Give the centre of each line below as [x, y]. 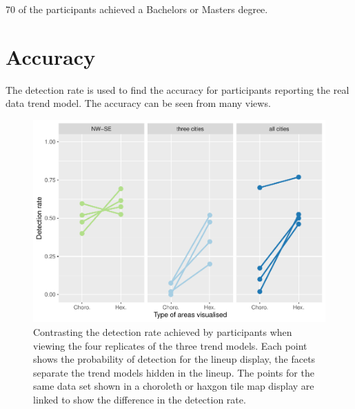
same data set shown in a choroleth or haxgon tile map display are [174, 386]
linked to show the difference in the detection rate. [140, 399]
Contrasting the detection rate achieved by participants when [163, 332]
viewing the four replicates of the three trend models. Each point [170, 345]
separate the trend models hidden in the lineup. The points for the [174, 372]
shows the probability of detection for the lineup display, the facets [174, 359]
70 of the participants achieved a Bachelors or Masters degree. [137, 9]
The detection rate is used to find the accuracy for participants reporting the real [177, 89]
